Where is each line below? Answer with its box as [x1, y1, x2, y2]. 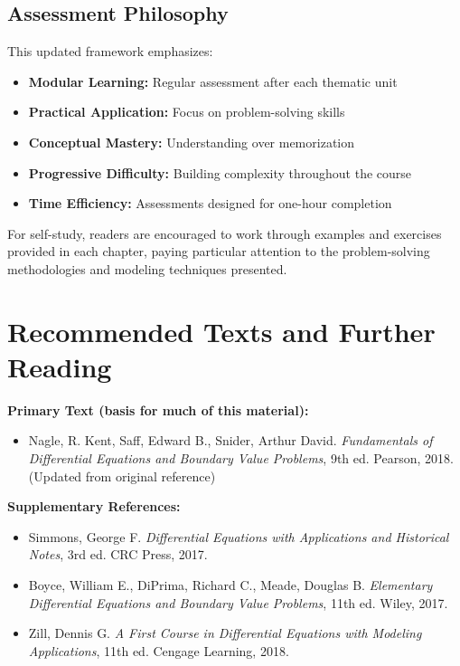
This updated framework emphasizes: [7, 42, 213, 61]
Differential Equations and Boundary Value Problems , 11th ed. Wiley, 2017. [28, 593, 448, 612]
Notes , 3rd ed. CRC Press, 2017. [28, 545, 208, 564]
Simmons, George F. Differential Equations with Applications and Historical [28, 527, 449, 546]
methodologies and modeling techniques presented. [7, 259, 287, 278]
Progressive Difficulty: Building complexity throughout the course [28, 163, 412, 182]
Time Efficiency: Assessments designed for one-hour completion [28, 194, 392, 213]
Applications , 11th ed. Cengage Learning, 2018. [28, 641, 289, 660]
